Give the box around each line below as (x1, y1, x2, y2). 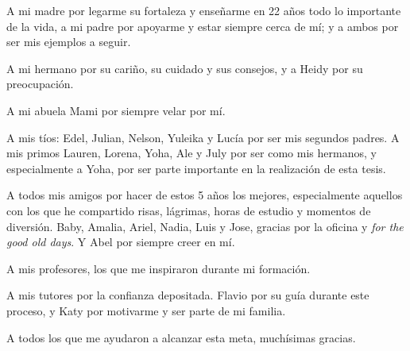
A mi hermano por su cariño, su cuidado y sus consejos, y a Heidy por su (6, 60, 363, 76)
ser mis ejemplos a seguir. (6, 33, 131, 50)
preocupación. (6, 75, 74, 92)
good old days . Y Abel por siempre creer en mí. (6, 233, 235, 250)
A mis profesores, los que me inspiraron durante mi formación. (6, 260, 311, 276)
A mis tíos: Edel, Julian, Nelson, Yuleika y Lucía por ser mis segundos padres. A (6, 129, 400, 145)
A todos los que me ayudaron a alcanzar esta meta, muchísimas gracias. (6, 329, 356, 345)
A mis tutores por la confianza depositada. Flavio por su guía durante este (6, 287, 369, 303)
